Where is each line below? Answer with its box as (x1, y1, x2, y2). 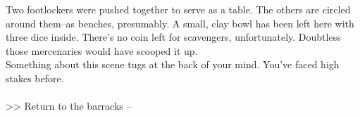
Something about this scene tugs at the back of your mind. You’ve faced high (6, 57, 340, 72)
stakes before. (6, 70, 64, 85)
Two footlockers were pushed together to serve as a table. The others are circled (6, 2, 351, 16)
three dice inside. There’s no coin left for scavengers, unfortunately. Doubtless (6, 30, 341, 44)
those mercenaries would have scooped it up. (6, 43, 198, 58)
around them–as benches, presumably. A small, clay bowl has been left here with (6, 15, 354, 30)
